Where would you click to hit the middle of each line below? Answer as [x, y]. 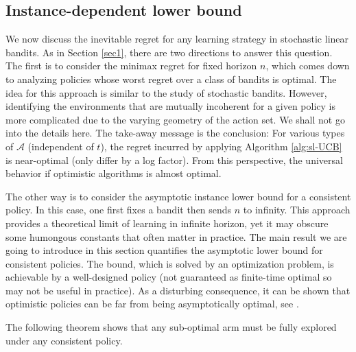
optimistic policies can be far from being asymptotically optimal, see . [152, 304]
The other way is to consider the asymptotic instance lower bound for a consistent [178, 196]
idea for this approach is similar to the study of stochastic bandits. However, [166, 92]
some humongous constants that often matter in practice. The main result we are [176, 236]
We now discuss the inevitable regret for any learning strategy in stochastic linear [177, 39]
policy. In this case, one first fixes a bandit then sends [119, 210]
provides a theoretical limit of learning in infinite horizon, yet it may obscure [167, 223]
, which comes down [308, 66]
